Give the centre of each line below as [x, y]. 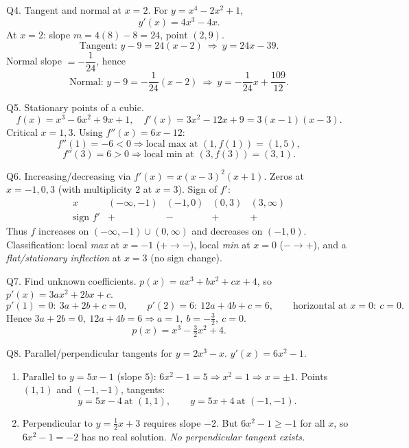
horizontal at [320, 306]
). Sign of [197, 189]
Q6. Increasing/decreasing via [69, 175]
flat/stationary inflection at [64, 258]
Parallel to [44, 376]
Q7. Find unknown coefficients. [71, 280]
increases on [64, 230]
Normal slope [34, 61]
